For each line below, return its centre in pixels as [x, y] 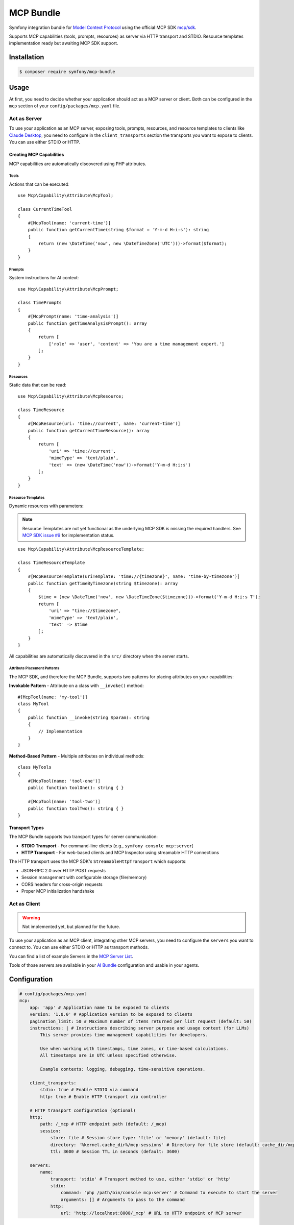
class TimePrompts [40, 303]
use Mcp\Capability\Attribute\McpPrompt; [68, 289]
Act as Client [24, 904]
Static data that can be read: [38, 385]
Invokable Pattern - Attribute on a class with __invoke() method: [76, 686]
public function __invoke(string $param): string [88, 717]
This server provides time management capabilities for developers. [124, 1035]
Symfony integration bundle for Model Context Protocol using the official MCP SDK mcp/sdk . [103, 27]
